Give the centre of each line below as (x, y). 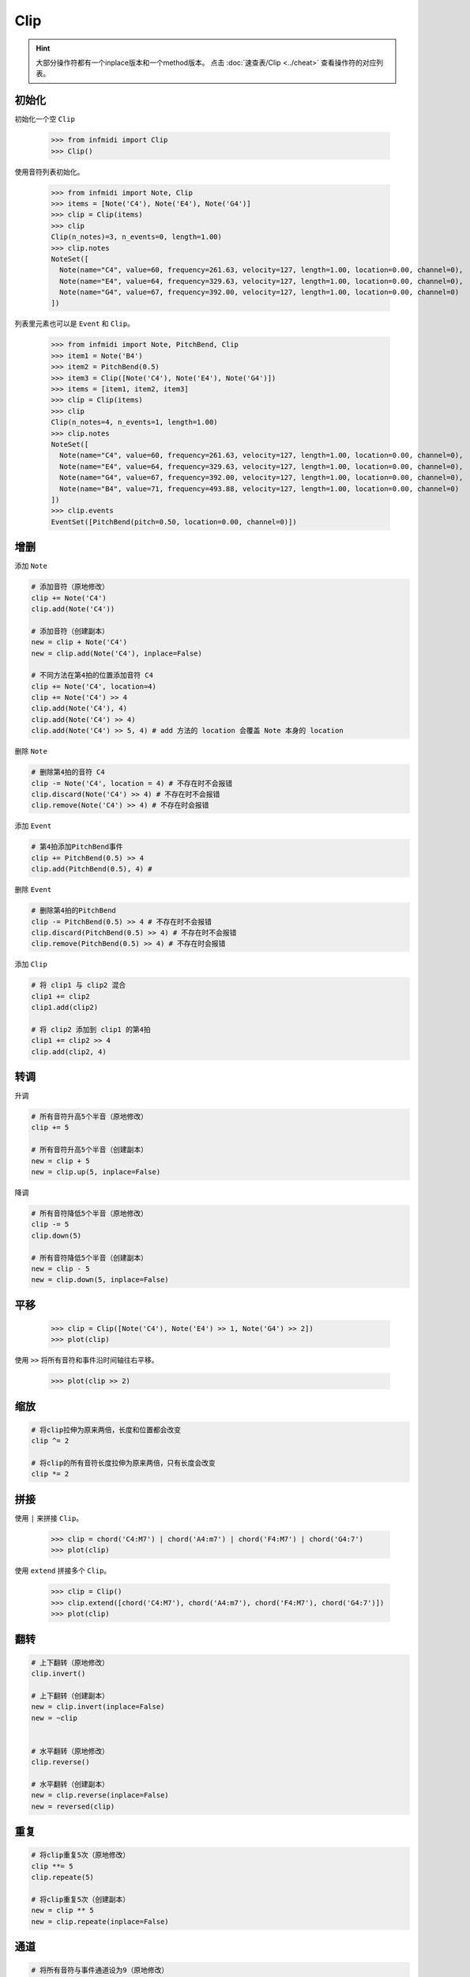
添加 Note (31, 566)
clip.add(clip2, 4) (69, 1051)
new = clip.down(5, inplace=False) (100, 1280)
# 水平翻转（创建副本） (70, 1784)
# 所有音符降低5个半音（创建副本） (89, 1258)
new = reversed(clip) (73, 1806)
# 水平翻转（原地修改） (70, 1751)
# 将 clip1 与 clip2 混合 (79, 985)
